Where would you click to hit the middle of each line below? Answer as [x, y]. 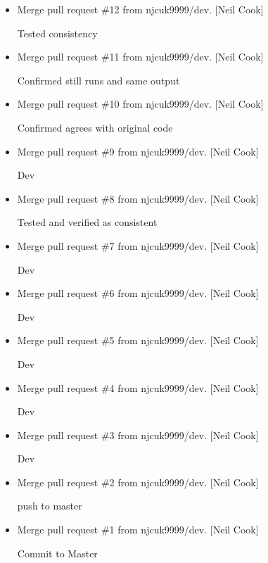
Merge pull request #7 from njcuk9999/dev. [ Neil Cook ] [138, 245]
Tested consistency [57, 33]
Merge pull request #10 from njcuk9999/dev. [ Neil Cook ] [140, 104]
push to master [50, 506]
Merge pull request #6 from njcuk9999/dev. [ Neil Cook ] [138, 293]
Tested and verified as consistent [87, 222]
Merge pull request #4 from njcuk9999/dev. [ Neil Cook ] [138, 387]
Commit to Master [57, 553]
